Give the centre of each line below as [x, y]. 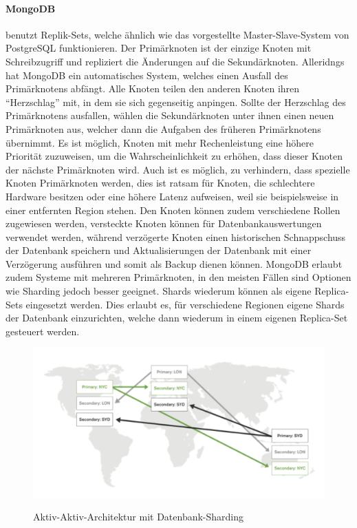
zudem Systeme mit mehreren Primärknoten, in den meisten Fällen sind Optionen [178, 277]
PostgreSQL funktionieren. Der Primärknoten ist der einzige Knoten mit [159, 48]
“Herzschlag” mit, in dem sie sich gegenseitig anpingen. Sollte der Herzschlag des [176, 102]
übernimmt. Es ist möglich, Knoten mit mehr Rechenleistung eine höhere [160, 142]
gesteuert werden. [43, 331]
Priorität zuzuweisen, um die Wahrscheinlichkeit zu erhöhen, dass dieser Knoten [174, 156]
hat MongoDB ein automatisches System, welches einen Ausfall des [147, 75]
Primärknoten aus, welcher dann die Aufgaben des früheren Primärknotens [163, 128]
